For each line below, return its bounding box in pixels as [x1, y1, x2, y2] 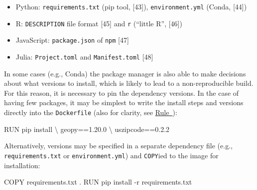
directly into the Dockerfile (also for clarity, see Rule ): [4, 107, 177, 117]
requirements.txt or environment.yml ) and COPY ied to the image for [4, 150, 219, 160]
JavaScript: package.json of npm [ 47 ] [15, 35, 129, 45]
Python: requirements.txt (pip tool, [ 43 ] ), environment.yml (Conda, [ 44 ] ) [15, 1, 247, 11]
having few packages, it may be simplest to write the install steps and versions [4, 97, 244, 108]
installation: [4, 160, 40, 170]
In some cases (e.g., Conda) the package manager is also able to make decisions [4, 68, 246, 78]
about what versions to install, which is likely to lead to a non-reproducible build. [4, 78, 254, 88]
